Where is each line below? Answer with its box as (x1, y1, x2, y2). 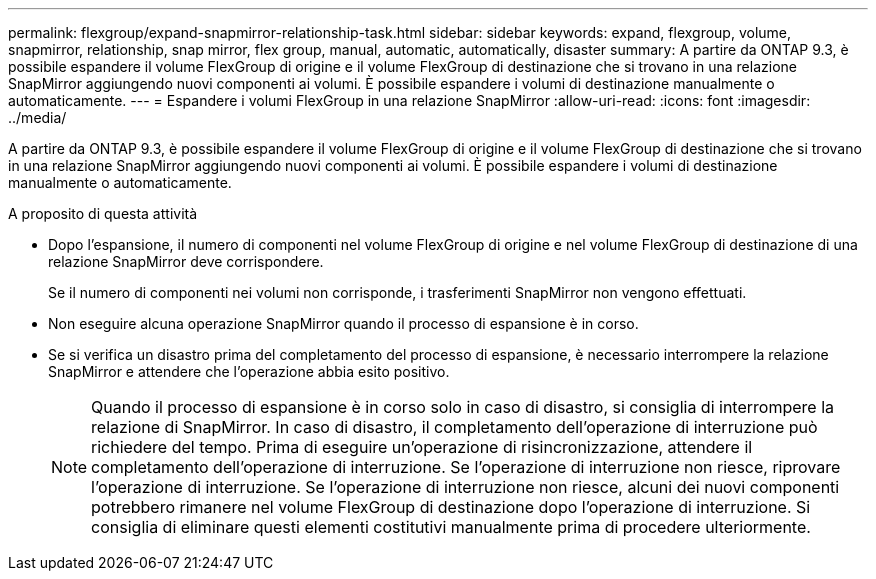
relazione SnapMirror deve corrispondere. (48, 253, 324, 270)
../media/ (8, 109, 67, 126)
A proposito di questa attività (8, 205, 198, 222)
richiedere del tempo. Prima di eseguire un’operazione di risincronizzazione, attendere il (91, 437, 753, 457)
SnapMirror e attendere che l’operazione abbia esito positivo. (48, 363, 450, 380)
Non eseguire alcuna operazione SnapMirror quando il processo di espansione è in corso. (48, 315, 639, 332)
